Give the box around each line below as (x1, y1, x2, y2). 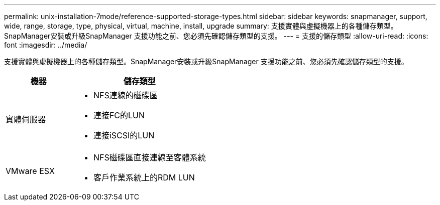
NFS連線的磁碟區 (93, 90, 158, 100)
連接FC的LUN (93, 110, 145, 120)
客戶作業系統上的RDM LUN (93, 172, 195, 182)
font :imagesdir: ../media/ (4, 41, 87, 49)
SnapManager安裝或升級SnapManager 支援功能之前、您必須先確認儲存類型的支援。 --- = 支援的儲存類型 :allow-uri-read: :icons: (4, 32, 428, 40)
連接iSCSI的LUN (93, 130, 155, 140)
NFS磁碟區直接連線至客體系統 (93, 152, 206, 162)
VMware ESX (6, 166, 55, 176)
